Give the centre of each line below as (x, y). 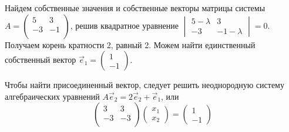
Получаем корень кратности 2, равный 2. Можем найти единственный (130, 44)
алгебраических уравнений (52, 96)
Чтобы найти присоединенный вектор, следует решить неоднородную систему (144, 85)
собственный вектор (41, 60)
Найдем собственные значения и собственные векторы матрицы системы (135, 8)
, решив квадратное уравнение (124, 25)
